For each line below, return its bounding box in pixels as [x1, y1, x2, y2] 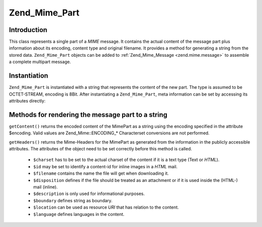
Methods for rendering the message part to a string [9, 111, 167, 119]
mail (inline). [33, 184, 58, 190]
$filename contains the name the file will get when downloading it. [33, 170, 169, 177]
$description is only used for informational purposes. [33, 191, 145, 196]
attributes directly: [9, 97, 46, 104]
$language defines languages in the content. [33, 211, 125, 217]
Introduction [9, 26, 48, 34]
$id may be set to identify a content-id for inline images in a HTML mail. [33, 163, 178, 169]
